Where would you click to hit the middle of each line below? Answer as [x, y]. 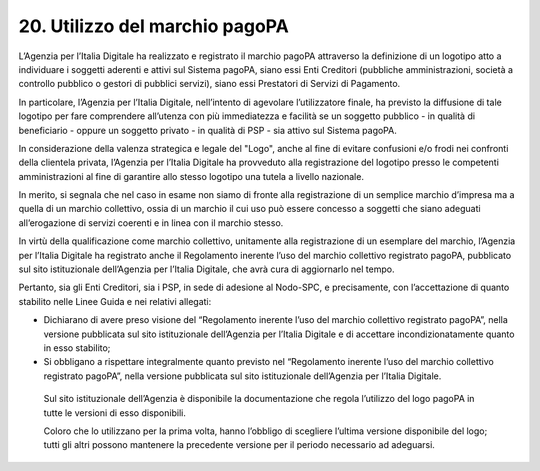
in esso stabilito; [77, 347]
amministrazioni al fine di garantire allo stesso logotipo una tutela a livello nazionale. [191, 176]
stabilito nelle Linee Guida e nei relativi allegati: [115, 301]
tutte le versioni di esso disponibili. [115, 412]
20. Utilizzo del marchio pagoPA [153, 26]
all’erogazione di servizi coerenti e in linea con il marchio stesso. [151, 222]
